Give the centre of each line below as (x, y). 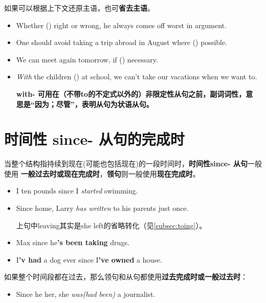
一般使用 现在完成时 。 (164, 173)
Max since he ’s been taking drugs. (73, 242)
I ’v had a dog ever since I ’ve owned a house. (89, 259)
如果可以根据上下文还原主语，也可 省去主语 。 (79, 8)
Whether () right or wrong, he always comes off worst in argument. (121, 25)
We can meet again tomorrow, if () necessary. (87, 59)
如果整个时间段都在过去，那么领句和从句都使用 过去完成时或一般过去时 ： (126, 277)
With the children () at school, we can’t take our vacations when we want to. (137, 77)
